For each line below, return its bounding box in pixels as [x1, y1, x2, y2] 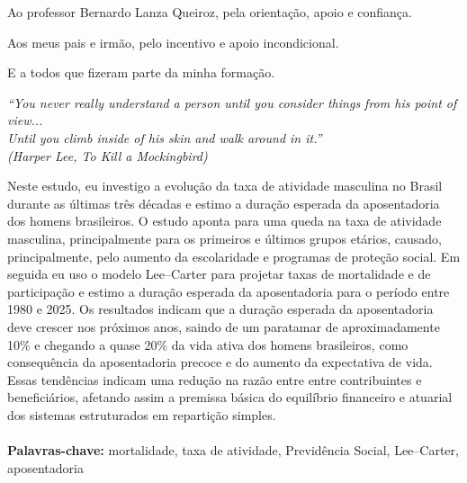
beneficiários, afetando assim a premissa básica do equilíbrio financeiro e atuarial [7, 388, 453, 407]
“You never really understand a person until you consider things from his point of [7, 93, 457, 112]
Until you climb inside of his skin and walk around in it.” [7, 128, 322, 147]
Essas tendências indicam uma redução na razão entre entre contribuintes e [7, 370, 422, 389]
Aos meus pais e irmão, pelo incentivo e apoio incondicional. [7, 32, 339, 51]
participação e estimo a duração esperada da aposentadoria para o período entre [7, 282, 450, 300]
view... [7, 111, 43, 130]
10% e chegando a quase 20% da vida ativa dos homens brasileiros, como [7, 335, 409, 353]
